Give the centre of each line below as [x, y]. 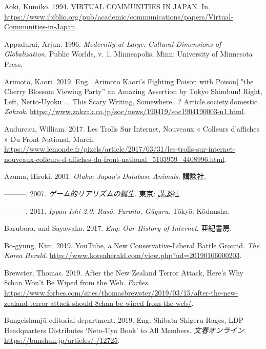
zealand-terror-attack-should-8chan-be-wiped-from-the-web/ [98, 302]
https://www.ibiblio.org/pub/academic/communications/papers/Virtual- [119, 16]
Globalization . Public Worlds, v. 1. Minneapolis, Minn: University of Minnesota [128, 54]
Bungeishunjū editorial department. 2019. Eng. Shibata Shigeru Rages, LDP [124, 320]
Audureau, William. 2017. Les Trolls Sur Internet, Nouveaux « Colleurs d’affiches [132, 128]
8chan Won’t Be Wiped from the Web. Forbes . [77, 282]
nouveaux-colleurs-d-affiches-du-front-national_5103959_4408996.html [114, 159]
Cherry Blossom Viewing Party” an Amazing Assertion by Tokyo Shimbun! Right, [133, 91]
